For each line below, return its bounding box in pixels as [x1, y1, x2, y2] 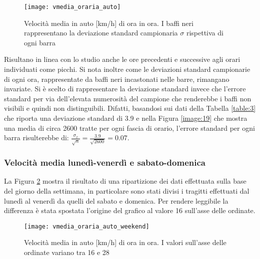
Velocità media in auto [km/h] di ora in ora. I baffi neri [24, 17, 193, 28]
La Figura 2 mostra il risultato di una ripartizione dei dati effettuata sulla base [4, 176, 246, 186]
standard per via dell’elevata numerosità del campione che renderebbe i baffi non [4, 93, 251, 103]
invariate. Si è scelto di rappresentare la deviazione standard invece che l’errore [4, 83, 246, 94]
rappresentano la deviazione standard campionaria [24, 27, 178, 38]
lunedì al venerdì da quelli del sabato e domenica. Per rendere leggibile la [4, 195, 228, 206]
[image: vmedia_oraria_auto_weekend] [24, 223, 149, 230]
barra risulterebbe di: [4, 132, 69, 143]
